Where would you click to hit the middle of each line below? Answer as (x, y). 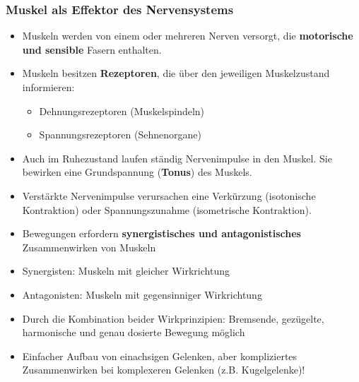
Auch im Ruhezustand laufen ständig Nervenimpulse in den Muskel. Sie (177, 158)
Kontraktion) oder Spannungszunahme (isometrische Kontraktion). (167, 209)
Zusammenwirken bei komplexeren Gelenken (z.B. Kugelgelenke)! (164, 370)
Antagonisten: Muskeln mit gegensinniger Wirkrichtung (142, 294)
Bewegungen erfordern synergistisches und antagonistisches (161, 233)
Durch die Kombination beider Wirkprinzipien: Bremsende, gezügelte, (173, 318)
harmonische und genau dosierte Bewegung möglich (134, 332)
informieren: (48, 87)
